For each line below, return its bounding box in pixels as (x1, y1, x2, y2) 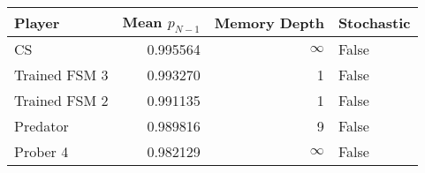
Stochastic (338, 11, 411, 33)
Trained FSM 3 (14, 64, 109, 86)
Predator (14, 116, 69, 137)
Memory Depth (214, 11, 324, 33)
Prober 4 (14, 141, 69, 162)
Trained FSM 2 (14, 90, 109, 111)
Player (14, 11, 60, 33)
